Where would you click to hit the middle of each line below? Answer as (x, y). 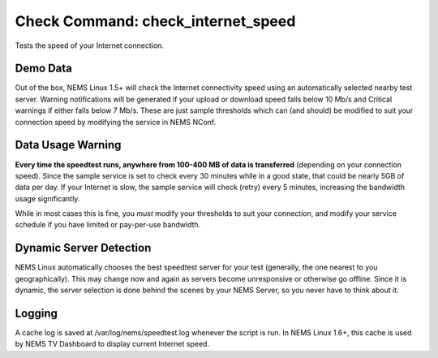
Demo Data (44, 69)
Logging (36, 313)
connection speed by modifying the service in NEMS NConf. (116, 122)
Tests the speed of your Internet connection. (89, 45)
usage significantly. (47, 198)
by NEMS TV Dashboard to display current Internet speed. (112, 344)
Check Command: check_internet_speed (155, 21)
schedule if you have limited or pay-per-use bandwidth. (108, 225)
